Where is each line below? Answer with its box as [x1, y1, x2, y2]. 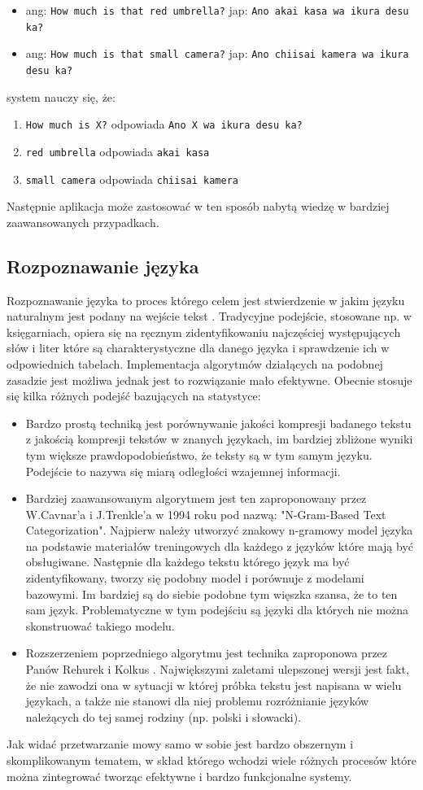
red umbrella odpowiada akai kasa [25, 142, 210, 159]
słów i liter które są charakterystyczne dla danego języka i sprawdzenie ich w [7, 339, 390, 356]
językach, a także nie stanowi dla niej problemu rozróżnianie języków [25, 692, 369, 709]
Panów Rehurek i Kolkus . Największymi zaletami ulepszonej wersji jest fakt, [25, 661, 409, 678]
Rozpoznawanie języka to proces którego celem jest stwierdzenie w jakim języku [7, 291, 405, 308]
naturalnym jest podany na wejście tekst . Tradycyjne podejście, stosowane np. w [7, 308, 412, 325]
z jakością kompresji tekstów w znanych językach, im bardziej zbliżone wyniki [25, 430, 413, 447]
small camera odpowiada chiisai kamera [25, 170, 239, 187]
